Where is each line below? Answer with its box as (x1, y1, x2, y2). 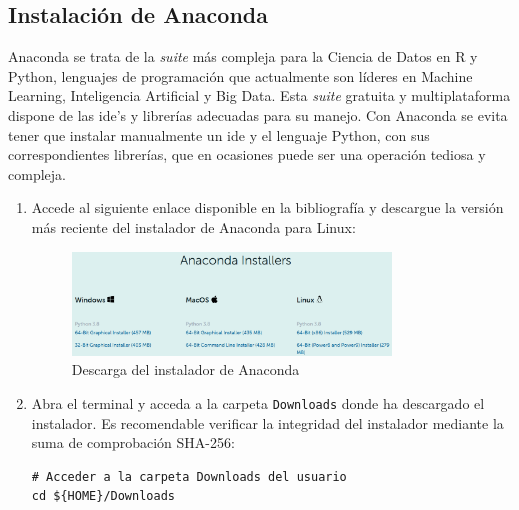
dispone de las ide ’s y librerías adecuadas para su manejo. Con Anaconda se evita (8, 104, 508, 125)
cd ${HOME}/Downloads (31, 489, 175, 504)
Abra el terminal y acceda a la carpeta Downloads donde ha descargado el (31, 392, 485, 413)
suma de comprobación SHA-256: (31, 432, 235, 453)
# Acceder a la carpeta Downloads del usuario (31, 469, 347, 484)
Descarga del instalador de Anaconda (71, 359, 300, 380)
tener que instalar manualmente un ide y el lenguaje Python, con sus (8, 124, 430, 145)
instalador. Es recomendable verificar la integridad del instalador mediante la (31, 412, 504, 433)
